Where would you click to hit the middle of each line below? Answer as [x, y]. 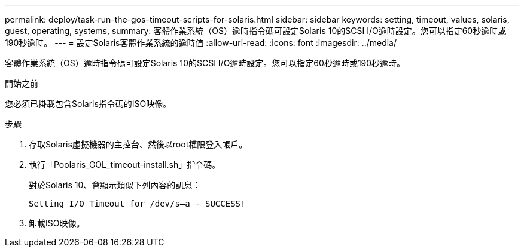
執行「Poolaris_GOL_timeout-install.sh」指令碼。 [125, 165]
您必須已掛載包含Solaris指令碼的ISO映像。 [88, 104]
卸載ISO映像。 [57, 223]
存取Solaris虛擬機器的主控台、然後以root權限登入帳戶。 [138, 144]
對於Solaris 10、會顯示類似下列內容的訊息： [115, 185]
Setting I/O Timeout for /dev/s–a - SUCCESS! [137, 204]
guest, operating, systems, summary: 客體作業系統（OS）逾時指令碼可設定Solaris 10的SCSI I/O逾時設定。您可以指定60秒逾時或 [256, 31]
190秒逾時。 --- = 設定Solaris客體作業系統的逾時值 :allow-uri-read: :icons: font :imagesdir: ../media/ [201, 43]
